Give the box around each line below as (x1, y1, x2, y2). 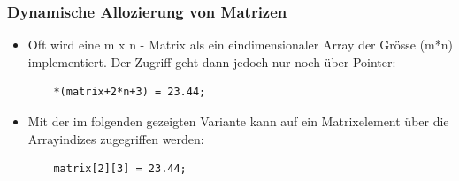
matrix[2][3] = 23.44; (53, 162, 187, 176)
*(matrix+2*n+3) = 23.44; (53, 86, 206, 99)
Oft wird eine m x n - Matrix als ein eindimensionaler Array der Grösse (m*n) (27, 35, 453, 54)
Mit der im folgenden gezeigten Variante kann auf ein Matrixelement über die (27, 112, 449, 130)
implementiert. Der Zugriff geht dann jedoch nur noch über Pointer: (27, 52, 396, 71)
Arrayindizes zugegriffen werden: (27, 129, 204, 147)
